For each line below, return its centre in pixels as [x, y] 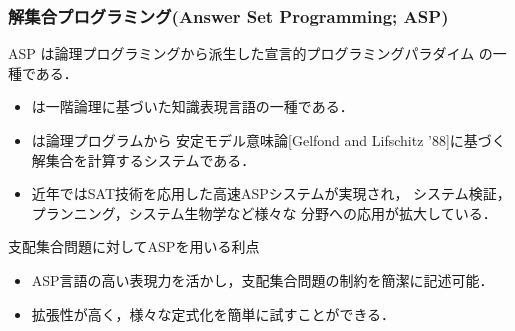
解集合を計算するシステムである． [143, 159]
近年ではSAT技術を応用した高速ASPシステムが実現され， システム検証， [271, 193]
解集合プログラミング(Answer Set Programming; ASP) [228, 15]
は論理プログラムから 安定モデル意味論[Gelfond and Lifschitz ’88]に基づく [268, 140]
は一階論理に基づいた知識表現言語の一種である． [192, 106]
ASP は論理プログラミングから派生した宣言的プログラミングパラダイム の [250, 53]
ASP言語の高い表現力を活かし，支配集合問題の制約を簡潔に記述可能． [262, 279]
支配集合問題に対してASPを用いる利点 [134, 246]
